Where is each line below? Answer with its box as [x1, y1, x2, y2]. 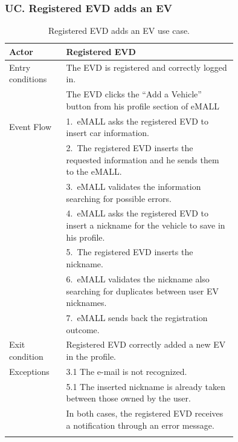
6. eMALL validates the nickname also [66, 272, 210, 285]
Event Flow [9, 120, 51, 133]
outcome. [66, 323, 100, 336]
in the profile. [66, 349, 117, 362]
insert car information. [66, 126, 149, 139]
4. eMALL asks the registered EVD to [66, 207, 209, 219]
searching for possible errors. [66, 192, 172, 204]
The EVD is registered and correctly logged [66, 60, 227, 73]
